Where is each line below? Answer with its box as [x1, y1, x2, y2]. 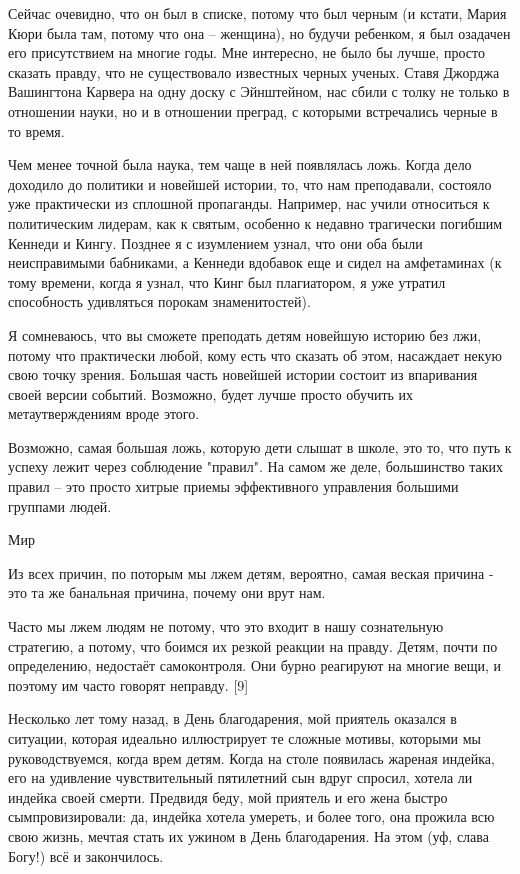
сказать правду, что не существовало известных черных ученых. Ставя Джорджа [8, 61, 500, 82]
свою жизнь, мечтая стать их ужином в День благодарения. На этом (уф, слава [8, 825, 489, 846]
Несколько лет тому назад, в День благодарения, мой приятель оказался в [8, 708, 457, 729]
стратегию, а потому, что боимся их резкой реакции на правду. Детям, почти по [8, 635, 498, 656]
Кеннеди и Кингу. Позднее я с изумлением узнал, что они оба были [8, 232, 423, 253]
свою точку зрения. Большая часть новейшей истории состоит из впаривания [8, 364, 478, 385]
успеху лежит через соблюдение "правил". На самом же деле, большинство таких [8, 456, 504, 477]
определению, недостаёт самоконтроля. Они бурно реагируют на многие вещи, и [8, 655, 501, 676]
